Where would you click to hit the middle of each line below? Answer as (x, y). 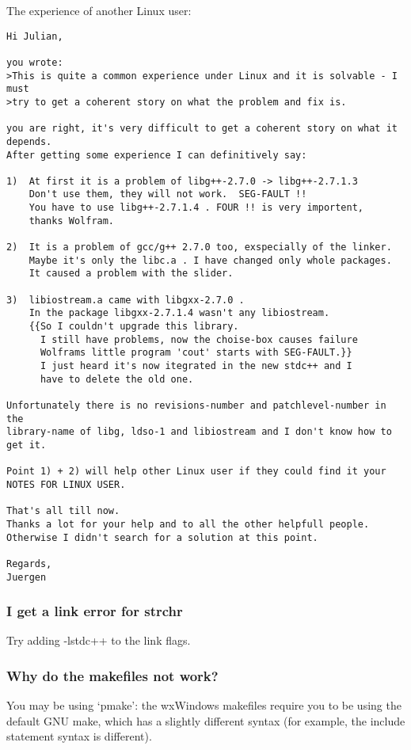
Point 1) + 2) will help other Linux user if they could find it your (196, 472)
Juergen (27, 577)
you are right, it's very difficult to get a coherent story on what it (202, 129)
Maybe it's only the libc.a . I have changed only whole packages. (210, 260)
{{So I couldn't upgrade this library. (134, 327)
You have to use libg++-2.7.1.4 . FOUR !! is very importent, (196, 208)
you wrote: (35, 62)
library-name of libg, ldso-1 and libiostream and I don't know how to (199, 432)
